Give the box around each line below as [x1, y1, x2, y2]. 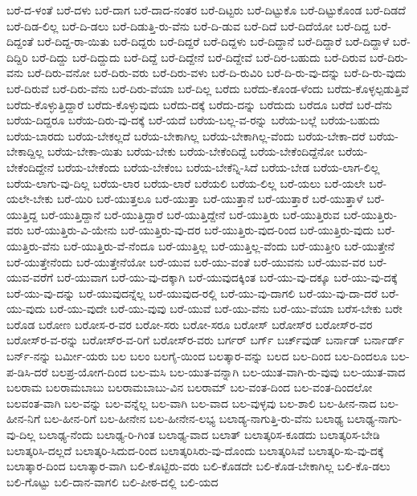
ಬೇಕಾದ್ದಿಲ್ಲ [6, 143, 44, 160]
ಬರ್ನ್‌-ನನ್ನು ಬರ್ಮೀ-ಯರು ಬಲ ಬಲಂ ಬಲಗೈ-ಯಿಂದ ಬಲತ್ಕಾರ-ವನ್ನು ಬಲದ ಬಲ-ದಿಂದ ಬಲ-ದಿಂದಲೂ [6, 348, 387, 364]
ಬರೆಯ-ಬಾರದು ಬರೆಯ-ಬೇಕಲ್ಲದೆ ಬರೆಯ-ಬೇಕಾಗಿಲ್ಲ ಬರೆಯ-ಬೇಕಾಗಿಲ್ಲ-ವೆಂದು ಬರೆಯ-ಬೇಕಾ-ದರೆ [6, 127, 366, 144]
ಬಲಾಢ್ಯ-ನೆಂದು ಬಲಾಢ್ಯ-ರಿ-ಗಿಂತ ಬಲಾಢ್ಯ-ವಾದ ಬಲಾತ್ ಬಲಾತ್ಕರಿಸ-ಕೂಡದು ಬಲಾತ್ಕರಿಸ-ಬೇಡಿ [39, 426, 380, 443]
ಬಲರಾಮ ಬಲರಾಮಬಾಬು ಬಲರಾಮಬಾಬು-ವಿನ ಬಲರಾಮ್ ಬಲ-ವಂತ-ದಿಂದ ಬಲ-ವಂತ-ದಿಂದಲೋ [6, 379, 373, 396]
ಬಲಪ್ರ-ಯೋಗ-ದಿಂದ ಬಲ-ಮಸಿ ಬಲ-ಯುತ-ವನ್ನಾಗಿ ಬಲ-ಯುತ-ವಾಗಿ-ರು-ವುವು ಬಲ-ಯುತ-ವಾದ [51, 363, 406, 380]
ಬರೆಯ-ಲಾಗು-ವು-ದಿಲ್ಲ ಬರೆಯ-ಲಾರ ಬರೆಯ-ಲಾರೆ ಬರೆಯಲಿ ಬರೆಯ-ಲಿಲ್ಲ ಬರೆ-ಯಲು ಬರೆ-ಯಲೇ [6, 174, 366, 191]
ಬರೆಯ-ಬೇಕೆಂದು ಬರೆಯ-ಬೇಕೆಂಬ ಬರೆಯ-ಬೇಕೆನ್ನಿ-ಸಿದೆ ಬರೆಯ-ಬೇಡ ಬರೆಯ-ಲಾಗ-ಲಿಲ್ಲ [57, 158, 380, 175]
